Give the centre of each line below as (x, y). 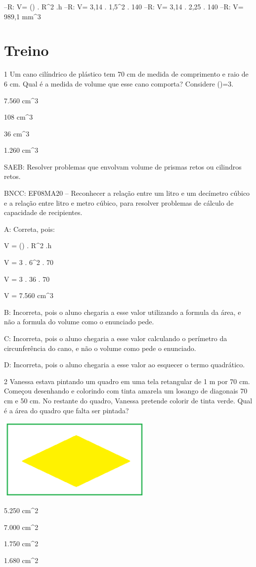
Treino (26, 50)
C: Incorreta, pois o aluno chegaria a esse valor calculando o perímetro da (116, 338)
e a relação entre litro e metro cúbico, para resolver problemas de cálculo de (119, 202)
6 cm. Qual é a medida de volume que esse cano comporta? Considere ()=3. (119, 83)
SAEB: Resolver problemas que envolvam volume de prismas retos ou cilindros (123, 166)
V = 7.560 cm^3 (29, 295)
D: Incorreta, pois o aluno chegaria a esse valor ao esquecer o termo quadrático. (125, 365)
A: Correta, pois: (29, 229)
